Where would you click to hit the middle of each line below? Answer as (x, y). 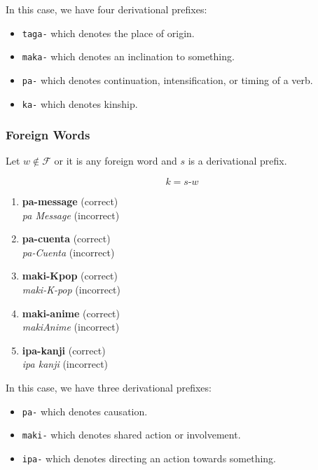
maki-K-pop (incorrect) (71, 289)
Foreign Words (48, 135)
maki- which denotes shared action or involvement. (131, 435)
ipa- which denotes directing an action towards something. (149, 458)
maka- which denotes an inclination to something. (128, 56)
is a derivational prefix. (237, 161)
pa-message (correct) (70, 201)
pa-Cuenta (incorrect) (68, 252)
